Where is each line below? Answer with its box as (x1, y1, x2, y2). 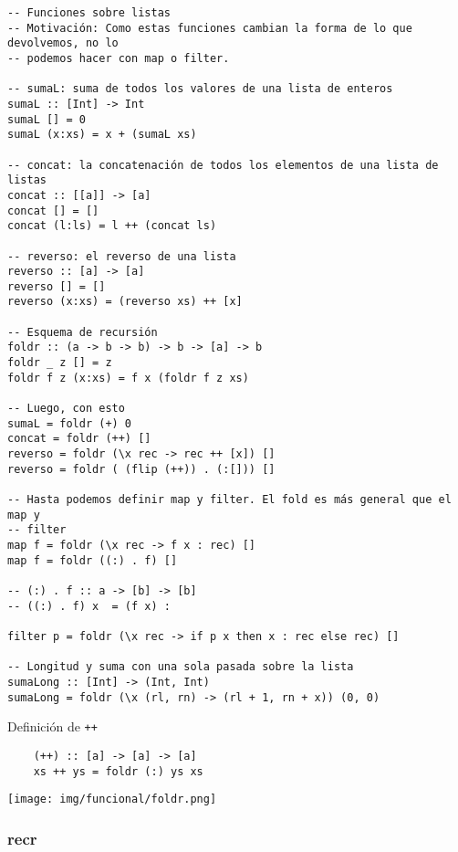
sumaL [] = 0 (7, 112, 86, 126)
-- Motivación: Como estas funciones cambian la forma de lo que (7, 21, 412, 35)
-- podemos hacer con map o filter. (7, 51, 230, 65)
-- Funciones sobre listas (7, 6, 171, 19)
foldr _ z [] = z (7, 356, 112, 370)
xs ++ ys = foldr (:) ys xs (33, 764, 203, 778)
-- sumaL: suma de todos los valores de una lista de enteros (7, 82, 393, 96)
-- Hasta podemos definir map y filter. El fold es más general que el (7, 493, 452, 506)
